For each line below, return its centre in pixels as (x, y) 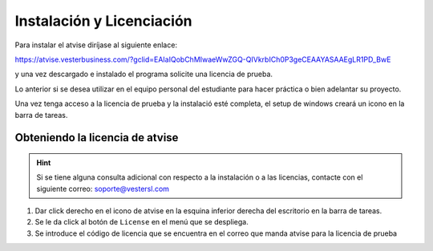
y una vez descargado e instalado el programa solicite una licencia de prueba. (144, 74)
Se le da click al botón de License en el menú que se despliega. (142, 222)
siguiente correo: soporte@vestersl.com (103, 188)
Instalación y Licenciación (103, 21)
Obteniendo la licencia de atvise (97, 138)
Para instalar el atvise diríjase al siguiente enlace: (96, 45)
